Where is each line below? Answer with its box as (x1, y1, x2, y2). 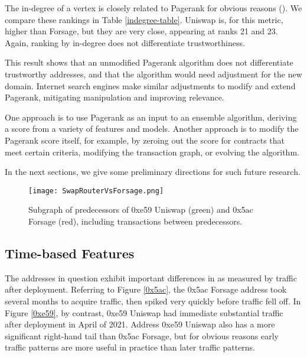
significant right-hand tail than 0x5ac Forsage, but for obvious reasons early (5, 329, 279, 342)
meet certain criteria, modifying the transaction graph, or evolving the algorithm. (5, 145, 299, 158)
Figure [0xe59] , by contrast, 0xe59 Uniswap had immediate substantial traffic (5, 306, 283, 319)
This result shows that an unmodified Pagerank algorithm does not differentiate (5, 56, 293, 69)
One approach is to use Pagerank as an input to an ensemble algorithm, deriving (5, 111, 297, 123)
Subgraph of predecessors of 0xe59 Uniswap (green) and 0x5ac (28, 203, 253, 216)
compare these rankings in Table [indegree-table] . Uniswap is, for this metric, (5, 13, 283, 25)
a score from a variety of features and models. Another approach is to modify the (5, 122, 299, 135)
